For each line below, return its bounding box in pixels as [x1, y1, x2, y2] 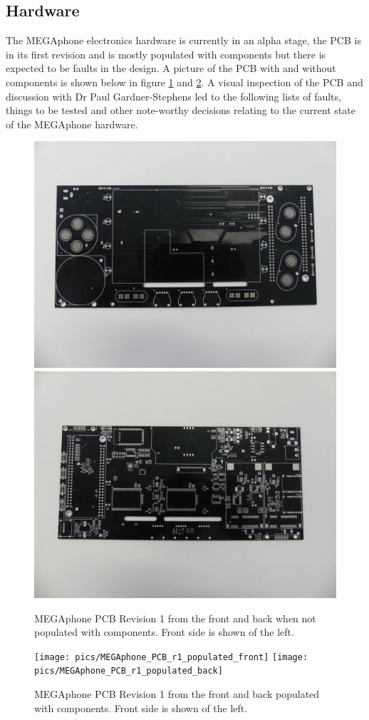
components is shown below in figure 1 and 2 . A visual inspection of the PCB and [6, 74, 363, 89]
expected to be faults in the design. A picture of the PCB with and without [6, 61, 336, 76]
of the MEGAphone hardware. [6, 116, 138, 131]
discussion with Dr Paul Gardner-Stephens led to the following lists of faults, [6, 88, 341, 103]
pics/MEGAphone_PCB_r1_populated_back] [34, 666, 223, 677]
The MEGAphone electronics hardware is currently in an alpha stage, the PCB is [6, 33, 361, 48]
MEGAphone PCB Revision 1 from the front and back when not [34, 610, 316, 625]
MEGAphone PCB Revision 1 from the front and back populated [34, 686, 320, 701]
